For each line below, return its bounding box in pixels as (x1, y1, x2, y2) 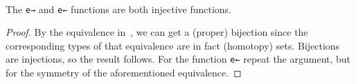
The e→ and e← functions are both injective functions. (6, 1, 232, 16)
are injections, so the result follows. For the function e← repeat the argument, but (6, 52, 351, 66)
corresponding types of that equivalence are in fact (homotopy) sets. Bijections (6, 38, 340, 52)
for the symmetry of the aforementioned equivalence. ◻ (6, 65, 242, 80)
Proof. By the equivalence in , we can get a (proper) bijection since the (6, 25, 308, 39)
